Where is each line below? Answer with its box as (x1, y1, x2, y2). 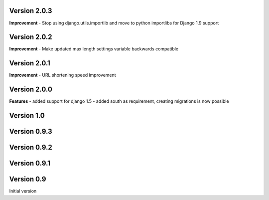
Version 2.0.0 (9, 85, 52, 94)
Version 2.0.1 (9, 59, 51, 67)
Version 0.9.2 (9, 143, 52, 152)
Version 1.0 (9, 111, 45, 120)
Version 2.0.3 (9, 6, 52, 15)
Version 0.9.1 (9, 159, 51, 168)
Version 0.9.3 (9, 127, 52, 136)
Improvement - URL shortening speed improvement (9, 72, 117, 78)
